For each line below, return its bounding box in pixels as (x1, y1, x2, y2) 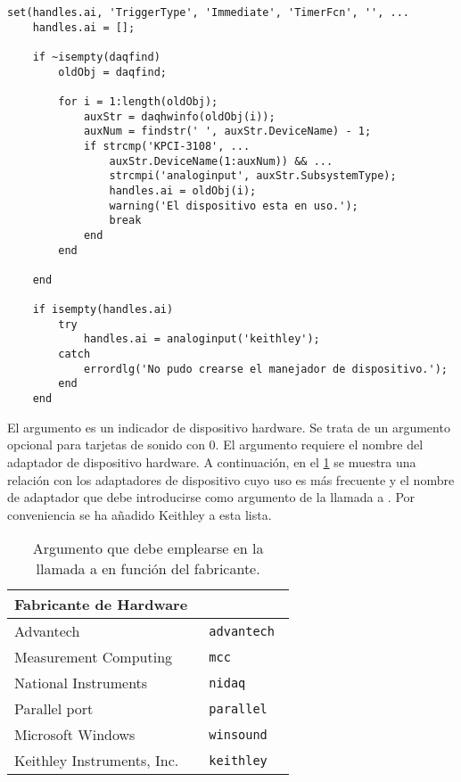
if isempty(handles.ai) (32, 303, 174, 317)
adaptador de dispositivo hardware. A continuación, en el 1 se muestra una (7, 452, 416, 471)
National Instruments (14, 672, 148, 694)
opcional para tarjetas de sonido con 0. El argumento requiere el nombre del (7, 435, 424, 454)
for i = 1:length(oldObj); (58, 95, 218, 108)
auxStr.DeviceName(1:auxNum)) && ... (109, 154, 333, 168)
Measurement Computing (14, 646, 173, 668)
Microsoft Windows (14, 724, 136, 745)
